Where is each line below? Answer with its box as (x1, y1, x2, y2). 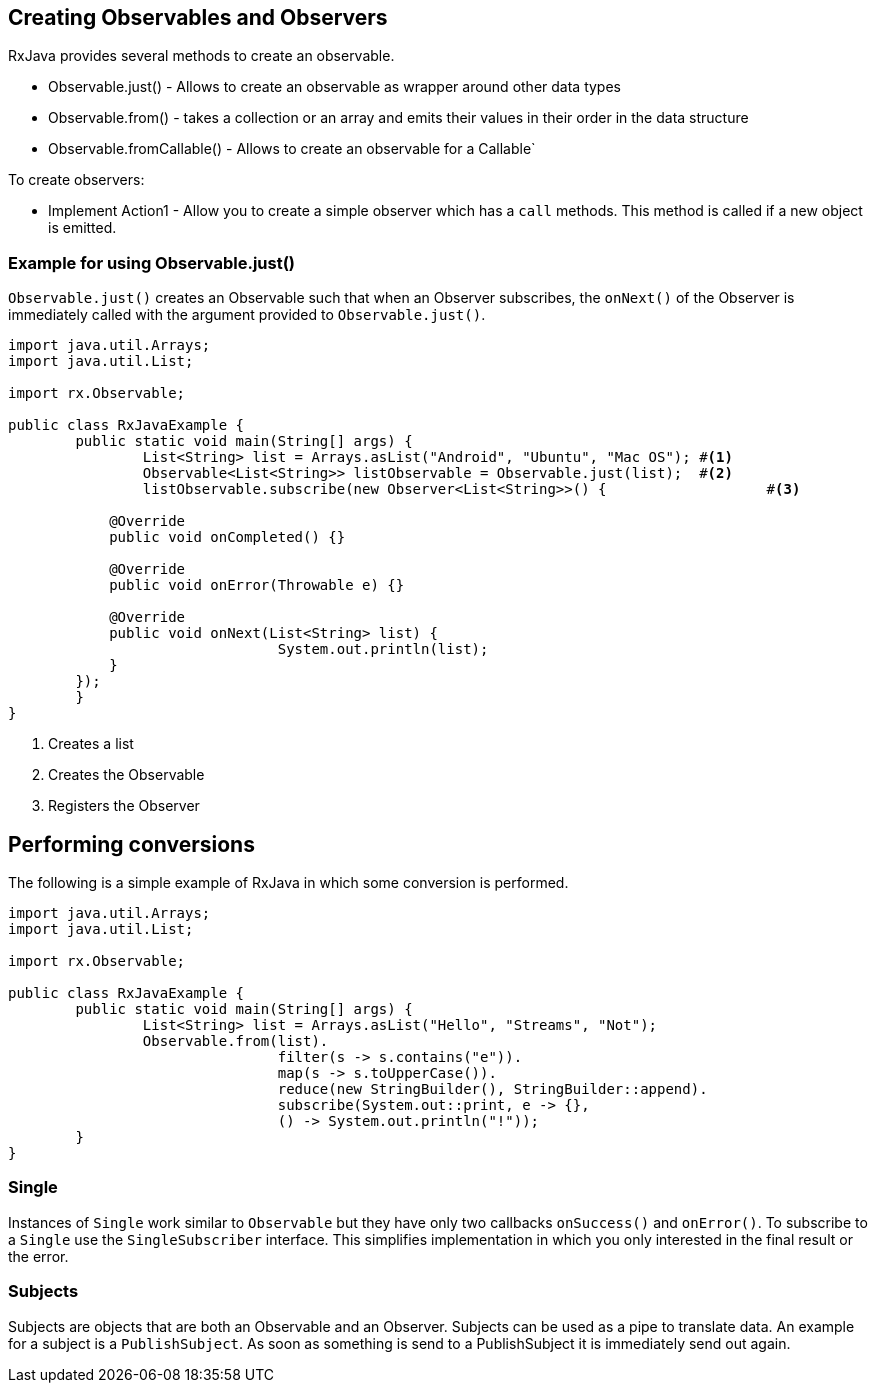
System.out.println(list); (277, 641, 489, 658)
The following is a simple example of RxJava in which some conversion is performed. (8, 874, 569, 892)
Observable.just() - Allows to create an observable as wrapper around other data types (48, 78, 621, 96)
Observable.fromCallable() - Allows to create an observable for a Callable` (48, 140, 536, 158)
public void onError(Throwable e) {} (109, 577, 405, 594)
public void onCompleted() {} (109, 529, 346, 546)
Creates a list (48, 735, 134, 753)
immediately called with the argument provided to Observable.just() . (8, 306, 486, 324)
